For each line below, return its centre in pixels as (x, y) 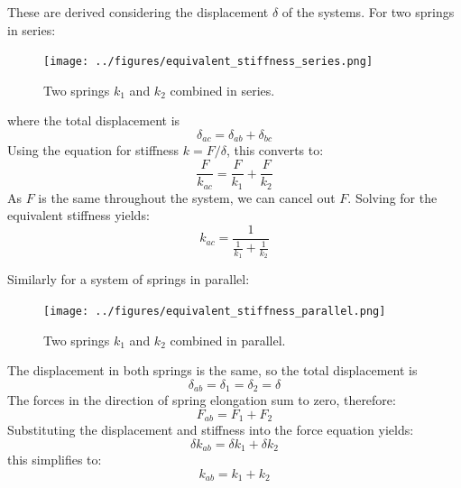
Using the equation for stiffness (93, 150)
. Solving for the (392, 197)
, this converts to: (275, 150)
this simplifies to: (55, 460)
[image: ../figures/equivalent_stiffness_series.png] (208, 62)
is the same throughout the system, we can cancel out (187, 197)
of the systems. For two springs (368, 12)
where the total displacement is (94, 120)
